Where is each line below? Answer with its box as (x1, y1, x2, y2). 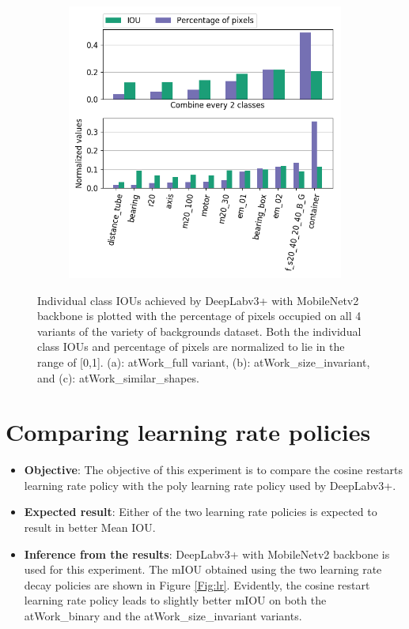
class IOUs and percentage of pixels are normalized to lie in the (37, 338, 345, 355)
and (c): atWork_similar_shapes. (37, 369, 199, 386)
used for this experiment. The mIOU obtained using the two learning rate (24, 561, 382, 578)
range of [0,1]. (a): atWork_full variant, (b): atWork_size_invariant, (37, 353, 370, 370)
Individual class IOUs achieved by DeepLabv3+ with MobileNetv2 (37, 292, 359, 308)
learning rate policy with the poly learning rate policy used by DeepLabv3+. (24, 476, 396, 493)
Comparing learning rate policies (6, 416, 371, 448)
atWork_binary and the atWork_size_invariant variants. (24, 608, 302, 624)
